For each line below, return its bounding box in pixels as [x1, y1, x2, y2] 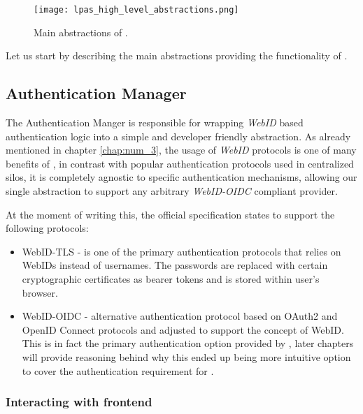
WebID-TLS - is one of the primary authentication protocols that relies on [22, 244, 341, 258]
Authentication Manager [6, 82, 187, 104]
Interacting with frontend [6, 393, 152, 411]
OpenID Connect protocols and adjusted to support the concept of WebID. [22, 322, 344, 337]
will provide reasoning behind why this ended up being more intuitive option [22, 349, 351, 364]
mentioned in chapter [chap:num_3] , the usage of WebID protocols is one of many [6, 142, 357, 157]
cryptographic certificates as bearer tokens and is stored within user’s [22, 271, 320, 286]
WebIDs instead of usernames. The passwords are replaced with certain [22, 258, 328, 272]
